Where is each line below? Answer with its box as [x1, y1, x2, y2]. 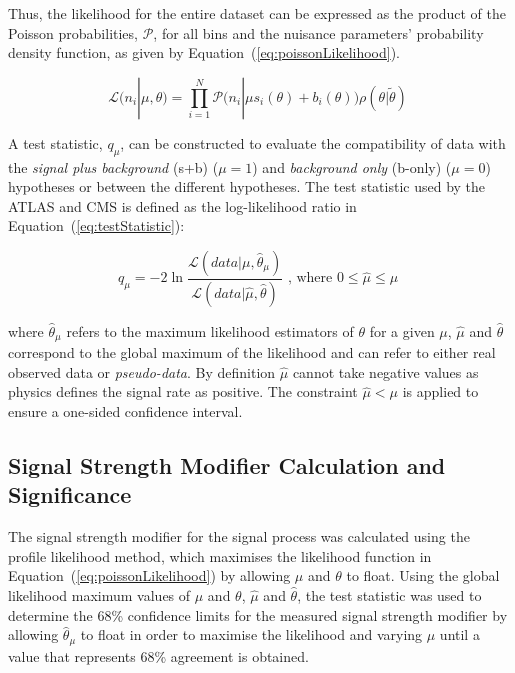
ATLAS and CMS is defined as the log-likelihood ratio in [8, 195, 357, 216]
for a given [369, 320, 435, 341]
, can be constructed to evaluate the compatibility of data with [120, 132, 506, 153]
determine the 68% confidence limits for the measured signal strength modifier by [8, 604, 508, 625]
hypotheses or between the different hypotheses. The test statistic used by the [8, 176, 486, 197]
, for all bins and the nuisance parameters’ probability [153, 22, 484, 43]
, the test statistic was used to [297, 585, 482, 606]
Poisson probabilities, [8, 22, 138, 43]
